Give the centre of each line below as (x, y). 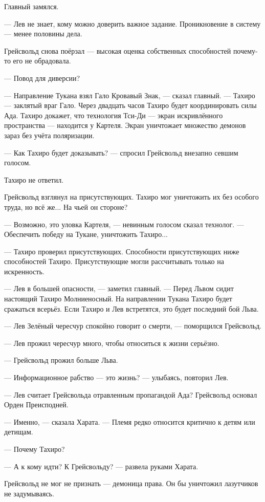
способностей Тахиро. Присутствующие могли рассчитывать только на (114, 261)
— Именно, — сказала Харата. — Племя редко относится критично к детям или (130, 421)
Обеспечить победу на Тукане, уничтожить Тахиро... (86, 234)
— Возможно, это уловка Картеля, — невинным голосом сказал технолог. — (124, 224)
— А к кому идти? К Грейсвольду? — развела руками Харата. (101, 466)
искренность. (24, 271)
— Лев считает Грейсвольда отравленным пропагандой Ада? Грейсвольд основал (131, 394)
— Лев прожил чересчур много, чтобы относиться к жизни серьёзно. (112, 343)
